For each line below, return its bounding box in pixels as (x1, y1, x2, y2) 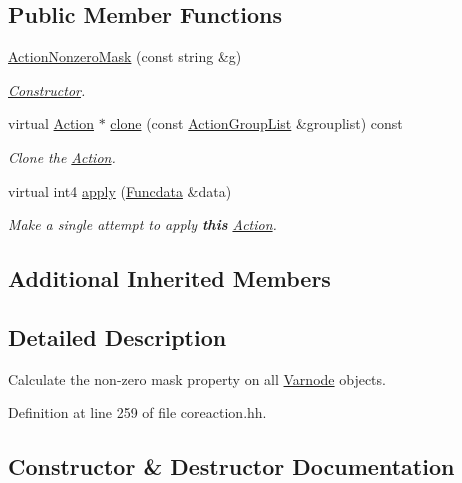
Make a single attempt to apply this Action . (8, 214, 277, 235)
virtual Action (8, 113, 95, 134)
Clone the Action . (8, 146, 116, 167)
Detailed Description (8, 321, 227, 352)
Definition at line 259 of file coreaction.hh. (8, 402, 267, 423)
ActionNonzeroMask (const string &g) (8, 46, 242, 67)
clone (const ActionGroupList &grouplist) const (110, 113, 403, 134)
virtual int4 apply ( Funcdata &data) (8, 180, 232, 201)
